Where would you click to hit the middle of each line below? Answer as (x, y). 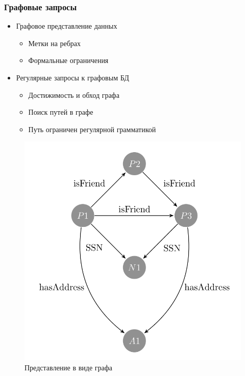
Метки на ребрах (55, 43)
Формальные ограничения (68, 60)
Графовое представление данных (67, 26)
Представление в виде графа (69, 367)
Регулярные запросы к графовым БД (72, 77)
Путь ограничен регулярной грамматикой (92, 129)
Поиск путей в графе (61, 112)
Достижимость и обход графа (74, 95)
